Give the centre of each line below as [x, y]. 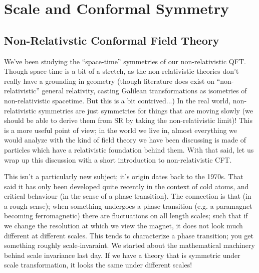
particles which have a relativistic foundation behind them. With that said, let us [129, 149]
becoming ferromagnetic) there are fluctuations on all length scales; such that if [126, 216]
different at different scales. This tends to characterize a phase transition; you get [129, 235]
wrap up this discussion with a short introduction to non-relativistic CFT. [118, 159]
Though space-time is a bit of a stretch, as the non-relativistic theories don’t [121, 71]
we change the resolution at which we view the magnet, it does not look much [123, 226]
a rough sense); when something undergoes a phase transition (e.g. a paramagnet [128, 206]
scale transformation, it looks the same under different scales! [98, 265]
